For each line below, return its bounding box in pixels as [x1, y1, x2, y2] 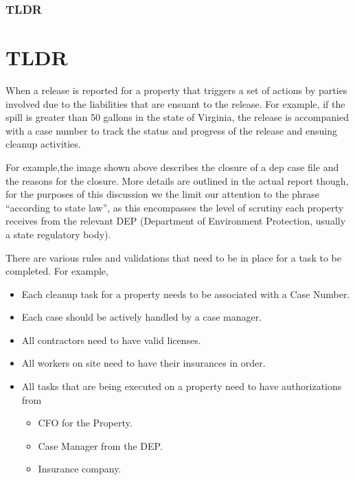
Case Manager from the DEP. [38, 438, 163, 453]
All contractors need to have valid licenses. [21, 332, 201, 347]
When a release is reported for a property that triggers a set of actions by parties [5, 82, 347, 97]
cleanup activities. [5, 137, 81, 151]
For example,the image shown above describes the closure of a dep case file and [5, 159, 339, 174]
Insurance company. [38, 461, 122, 476]
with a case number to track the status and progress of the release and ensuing [5, 123, 337, 137]
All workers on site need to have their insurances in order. [21, 356, 266, 370]
